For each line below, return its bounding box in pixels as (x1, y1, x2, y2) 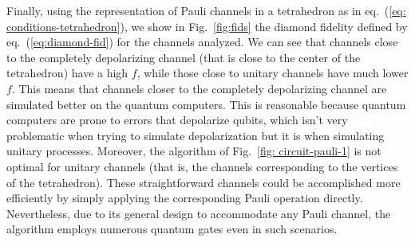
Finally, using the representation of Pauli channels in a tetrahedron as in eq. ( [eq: (6, 2, 406, 18)
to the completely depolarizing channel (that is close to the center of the (6, 49, 361, 65)
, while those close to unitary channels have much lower (136, 64, 409, 81)
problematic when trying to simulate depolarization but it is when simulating (6, 127, 385, 143)
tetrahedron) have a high (6, 64, 128, 81)
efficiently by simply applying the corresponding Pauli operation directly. (6, 189, 363, 206)
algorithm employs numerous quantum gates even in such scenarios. (6, 221, 338, 237)
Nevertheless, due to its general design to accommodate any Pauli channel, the (6, 205, 391, 221)
